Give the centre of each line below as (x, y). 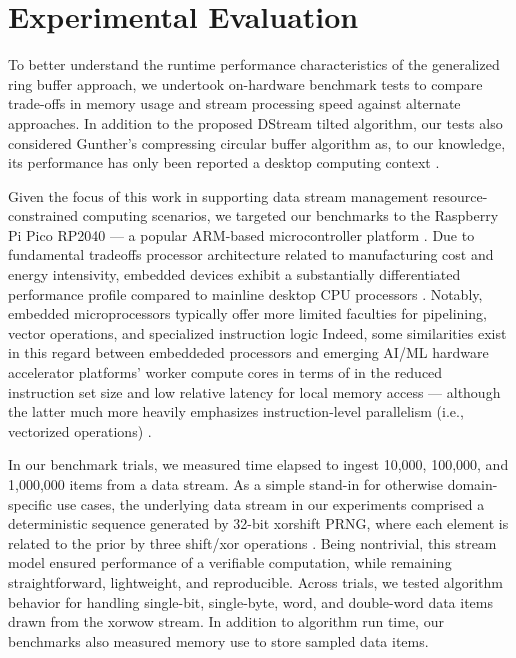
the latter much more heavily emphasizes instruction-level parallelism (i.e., (236, 411)
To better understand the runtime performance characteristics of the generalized (254, 64)
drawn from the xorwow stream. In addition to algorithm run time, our (226, 621)
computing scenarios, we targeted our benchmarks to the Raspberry (290, 215)
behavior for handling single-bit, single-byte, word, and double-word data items (250, 601)
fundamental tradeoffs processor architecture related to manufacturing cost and (251, 254)
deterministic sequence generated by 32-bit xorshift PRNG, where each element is (258, 523)
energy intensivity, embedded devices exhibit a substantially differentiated (234, 274)
